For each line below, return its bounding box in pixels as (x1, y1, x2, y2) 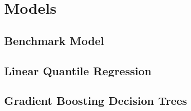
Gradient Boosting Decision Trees (4, 93, 187, 108)
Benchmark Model (4, 32, 104, 48)
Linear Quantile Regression (4, 62, 151, 78)
